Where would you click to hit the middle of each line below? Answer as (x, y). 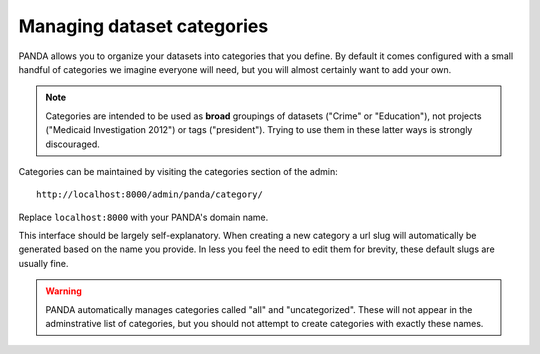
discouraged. (72, 144)
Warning (63, 291)
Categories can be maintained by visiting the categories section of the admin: (178, 171)
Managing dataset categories (143, 26)
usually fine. (43, 263)
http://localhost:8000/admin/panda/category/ (150, 194)
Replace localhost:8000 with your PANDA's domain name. (143, 217)
